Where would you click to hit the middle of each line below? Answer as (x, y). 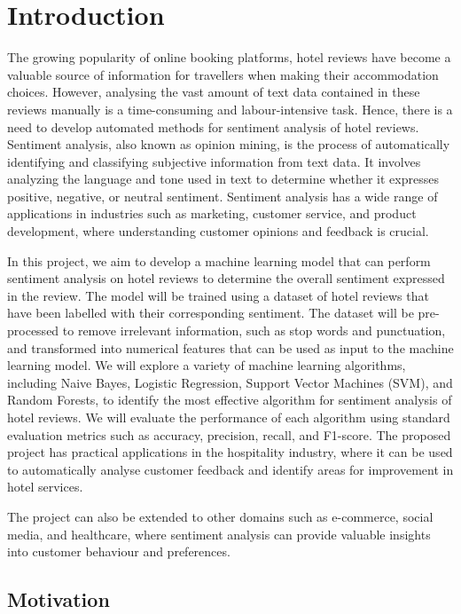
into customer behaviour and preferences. (119, 551)
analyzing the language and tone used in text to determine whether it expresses (223, 179)
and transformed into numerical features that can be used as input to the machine (230, 347)
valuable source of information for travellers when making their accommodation (223, 74)
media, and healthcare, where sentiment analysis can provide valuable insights (219, 534)
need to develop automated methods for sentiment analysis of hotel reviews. (213, 126)
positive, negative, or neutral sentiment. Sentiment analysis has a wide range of (223, 196)
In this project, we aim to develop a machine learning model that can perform (219, 260)
